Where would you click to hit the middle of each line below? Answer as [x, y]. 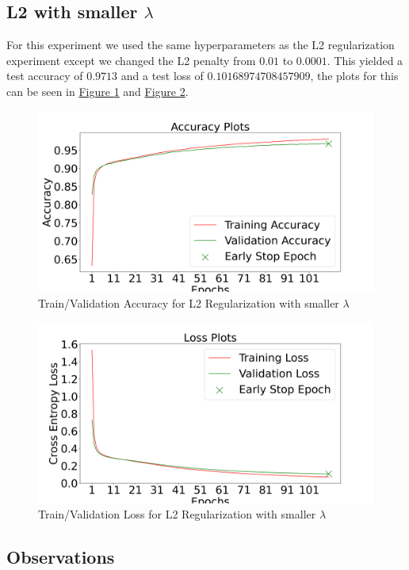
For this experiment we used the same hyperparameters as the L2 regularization [201, 45]
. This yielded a [365, 60]
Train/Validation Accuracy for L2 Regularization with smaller [189, 302]
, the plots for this [354, 76]
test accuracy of [45, 76]
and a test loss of [162, 76]
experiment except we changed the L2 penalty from [131, 60]
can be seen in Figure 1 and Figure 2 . [97, 91]
